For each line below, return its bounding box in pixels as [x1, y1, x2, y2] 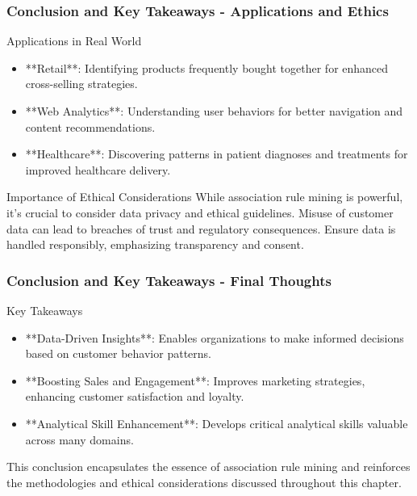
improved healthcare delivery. [25, 161, 171, 178]
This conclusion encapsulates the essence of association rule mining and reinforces [6, 458, 411, 475]
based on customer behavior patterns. [25, 345, 211, 362]
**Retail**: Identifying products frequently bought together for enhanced [25, 59, 389, 76]
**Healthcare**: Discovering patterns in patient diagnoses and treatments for [25, 145, 408, 162]
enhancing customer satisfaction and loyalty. [25, 388, 244, 405]
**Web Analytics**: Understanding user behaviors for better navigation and [25, 103, 403, 119]
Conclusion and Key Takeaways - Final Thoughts [6, 270, 332, 290]
